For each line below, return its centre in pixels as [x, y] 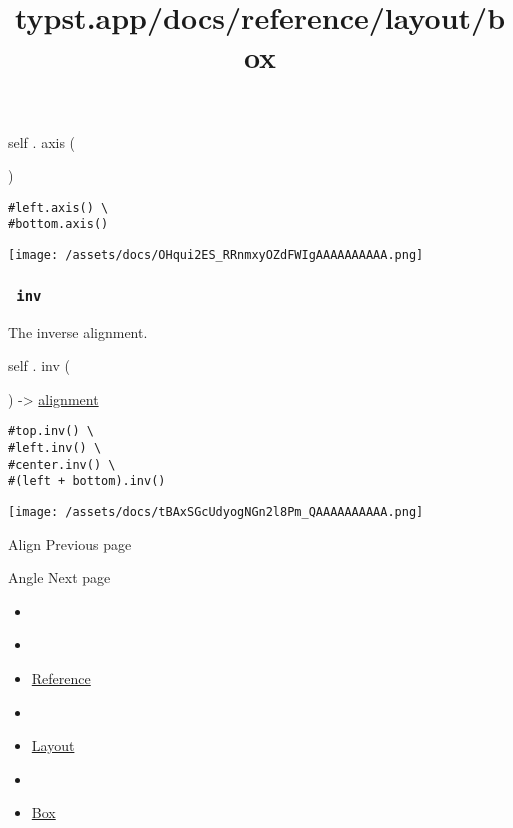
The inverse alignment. [78, 331]
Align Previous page [70, 543]
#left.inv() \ [55, 447]
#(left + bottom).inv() [87, 481]
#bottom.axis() [58, 224]
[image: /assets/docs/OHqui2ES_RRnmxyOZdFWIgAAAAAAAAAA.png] [216, 255]
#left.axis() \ [58, 207]
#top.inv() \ [51, 431]
